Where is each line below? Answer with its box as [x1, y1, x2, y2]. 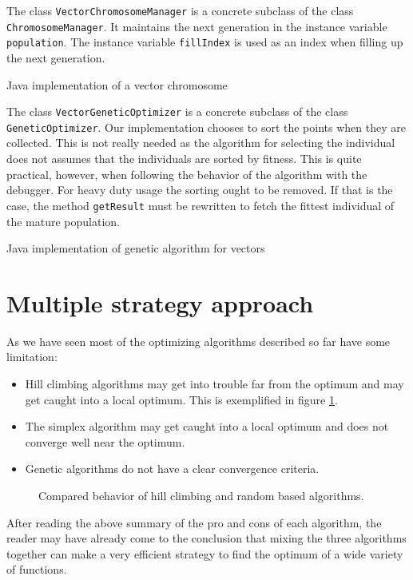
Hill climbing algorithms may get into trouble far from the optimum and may [25, 375, 404, 391]
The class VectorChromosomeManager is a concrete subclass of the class [6, 2, 354, 18]
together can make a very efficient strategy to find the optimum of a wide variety [6, 545, 403, 562]
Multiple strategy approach [6, 286, 314, 319]
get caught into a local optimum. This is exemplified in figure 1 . [25, 391, 338, 407]
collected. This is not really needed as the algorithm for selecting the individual [6, 134, 395, 151]
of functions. [6, 561, 67, 578]
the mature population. [6, 213, 121, 229]
